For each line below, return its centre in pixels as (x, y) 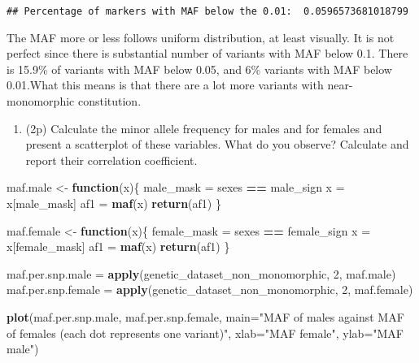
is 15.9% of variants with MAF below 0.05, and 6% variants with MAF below (199, 69)
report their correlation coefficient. (111, 160)
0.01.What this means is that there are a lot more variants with (165, 85)
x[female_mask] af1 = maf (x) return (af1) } (118, 246)
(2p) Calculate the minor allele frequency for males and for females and (204, 128)
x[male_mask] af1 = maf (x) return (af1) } (114, 203)
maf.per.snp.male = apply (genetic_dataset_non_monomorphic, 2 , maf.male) (201, 273)
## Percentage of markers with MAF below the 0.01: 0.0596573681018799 (207, 11)
